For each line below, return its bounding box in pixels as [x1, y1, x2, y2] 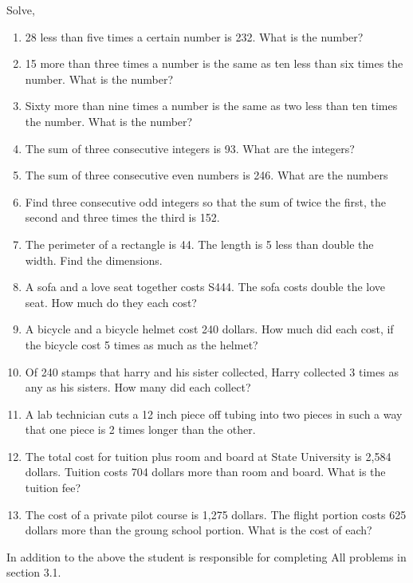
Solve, [6, 2, 35, 18]
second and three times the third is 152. [25, 209, 220, 226]
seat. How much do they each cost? [25, 293, 197, 310]
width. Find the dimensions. [25, 251, 163, 268]
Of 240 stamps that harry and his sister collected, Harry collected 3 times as [25, 363, 399, 380]
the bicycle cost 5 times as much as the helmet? [25, 336, 258, 353]
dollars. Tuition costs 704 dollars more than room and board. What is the [25, 463, 386, 480]
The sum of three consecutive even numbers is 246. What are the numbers [25, 167, 388, 183]
